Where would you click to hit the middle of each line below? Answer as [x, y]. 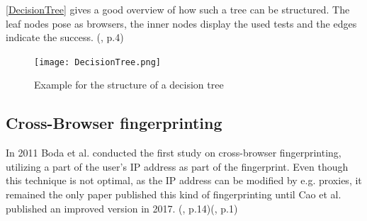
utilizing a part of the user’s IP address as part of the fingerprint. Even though [177, 166]
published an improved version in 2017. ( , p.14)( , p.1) [122, 208]
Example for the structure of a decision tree [129, 85]
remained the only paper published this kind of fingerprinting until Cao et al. [174, 194]
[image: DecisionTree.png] [97, 62]
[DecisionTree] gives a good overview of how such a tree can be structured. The [178, 9]
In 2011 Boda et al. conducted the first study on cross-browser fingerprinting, [174, 153]
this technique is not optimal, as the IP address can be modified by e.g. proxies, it [184, 180]
